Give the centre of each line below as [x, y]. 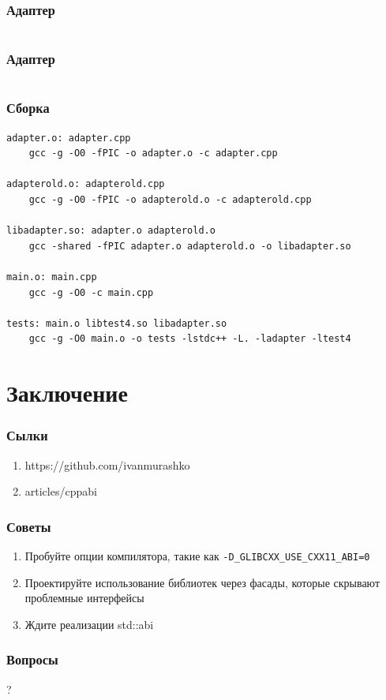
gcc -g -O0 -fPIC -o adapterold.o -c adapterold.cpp [170, 200]
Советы [29, 526]
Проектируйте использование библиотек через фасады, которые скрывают [202, 582]
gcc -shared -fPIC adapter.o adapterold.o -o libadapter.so [190, 246]
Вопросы [32, 659]
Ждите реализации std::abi [89, 624]
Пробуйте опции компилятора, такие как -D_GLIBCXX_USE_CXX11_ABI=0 [197, 555]
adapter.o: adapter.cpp [69, 138]
